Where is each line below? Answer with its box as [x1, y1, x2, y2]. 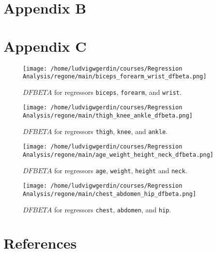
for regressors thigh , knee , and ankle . [54, 126, 168, 136]
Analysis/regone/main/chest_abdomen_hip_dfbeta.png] [23, 191, 196, 198]
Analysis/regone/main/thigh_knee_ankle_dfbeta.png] [23, 112, 193, 119]
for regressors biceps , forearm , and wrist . [54, 87, 182, 97]
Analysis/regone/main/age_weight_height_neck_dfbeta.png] [23, 151, 214, 159]
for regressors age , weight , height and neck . [54, 165, 187, 175]
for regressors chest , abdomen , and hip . [54, 204, 171, 214]
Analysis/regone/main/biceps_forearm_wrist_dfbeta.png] [23, 73, 207, 80]
